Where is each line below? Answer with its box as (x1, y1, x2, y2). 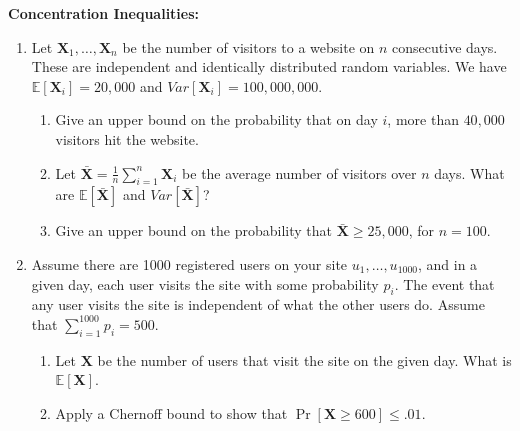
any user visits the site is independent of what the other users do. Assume (31, 294, 485, 315)
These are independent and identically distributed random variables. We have (31, 56, 507, 77)
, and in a (418, 253, 478, 274)
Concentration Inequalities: (8, 3, 200, 23)
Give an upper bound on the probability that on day (55, 109, 378, 130)
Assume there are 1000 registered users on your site (31, 253, 348, 274)
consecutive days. (392, 36, 498, 57)
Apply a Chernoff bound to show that (55, 402, 288, 423)
